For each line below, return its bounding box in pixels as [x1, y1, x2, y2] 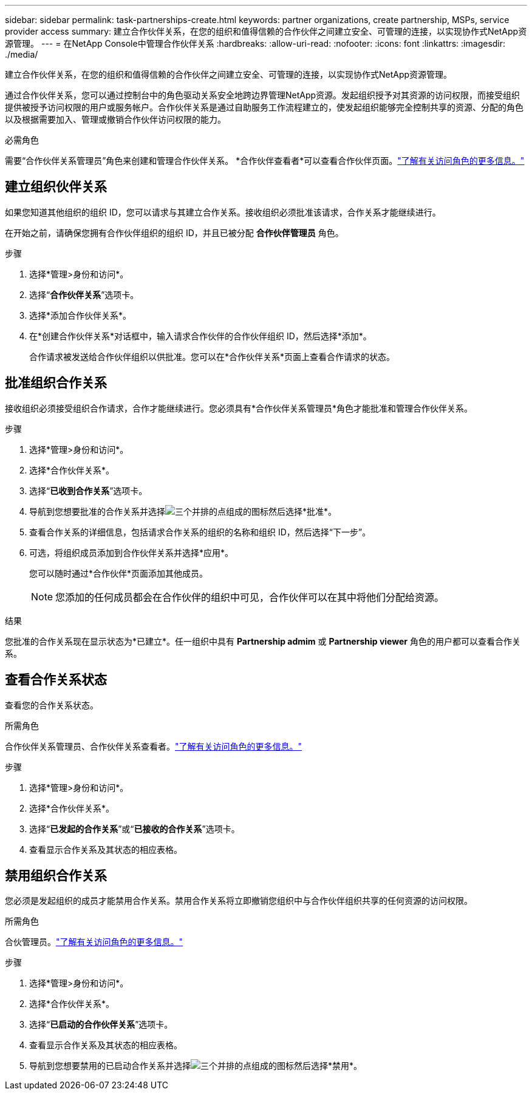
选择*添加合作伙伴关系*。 [29, 310, 132, 320]
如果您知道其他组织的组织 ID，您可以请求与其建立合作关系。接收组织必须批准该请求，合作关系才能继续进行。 [5, 206, 441, 217]
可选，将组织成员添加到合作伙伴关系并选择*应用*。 [29, 547, 234, 558]
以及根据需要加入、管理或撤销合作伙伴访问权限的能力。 [5, 114, 226, 124]
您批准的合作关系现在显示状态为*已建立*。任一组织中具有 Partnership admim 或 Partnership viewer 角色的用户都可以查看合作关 [5, 636, 520, 646]
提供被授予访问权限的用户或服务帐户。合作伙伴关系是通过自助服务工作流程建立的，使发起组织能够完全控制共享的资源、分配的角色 [5, 102, 523, 112]
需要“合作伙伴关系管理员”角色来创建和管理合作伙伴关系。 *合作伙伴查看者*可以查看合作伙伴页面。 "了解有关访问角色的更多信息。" [5, 155, 525, 166]
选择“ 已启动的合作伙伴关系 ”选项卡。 [29, 1019, 173, 1030]
